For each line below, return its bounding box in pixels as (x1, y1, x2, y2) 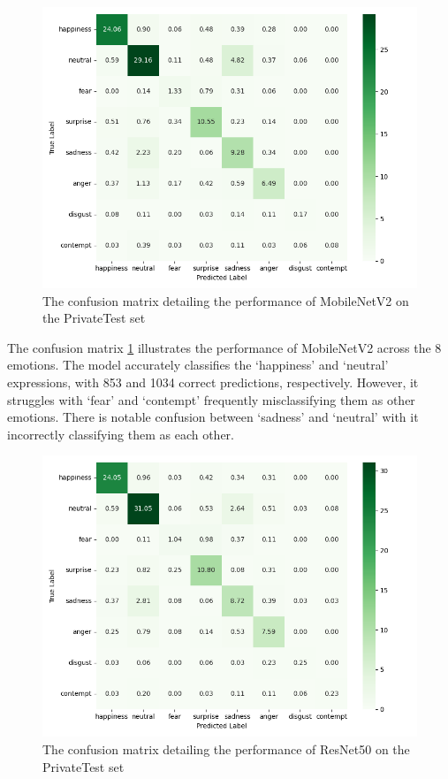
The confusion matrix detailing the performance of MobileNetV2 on (42, 291, 409, 309)
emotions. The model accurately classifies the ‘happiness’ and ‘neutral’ (7, 355, 389, 374)
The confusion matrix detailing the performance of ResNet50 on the (42, 739, 410, 758)
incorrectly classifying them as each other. (7, 424, 234, 443)
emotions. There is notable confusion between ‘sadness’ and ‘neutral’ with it (7, 408, 419, 426)
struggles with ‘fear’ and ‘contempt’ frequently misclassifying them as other (7, 390, 415, 409)
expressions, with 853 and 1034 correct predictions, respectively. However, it (7, 372, 419, 391)
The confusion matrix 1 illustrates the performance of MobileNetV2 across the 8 (7, 338, 442, 356)
